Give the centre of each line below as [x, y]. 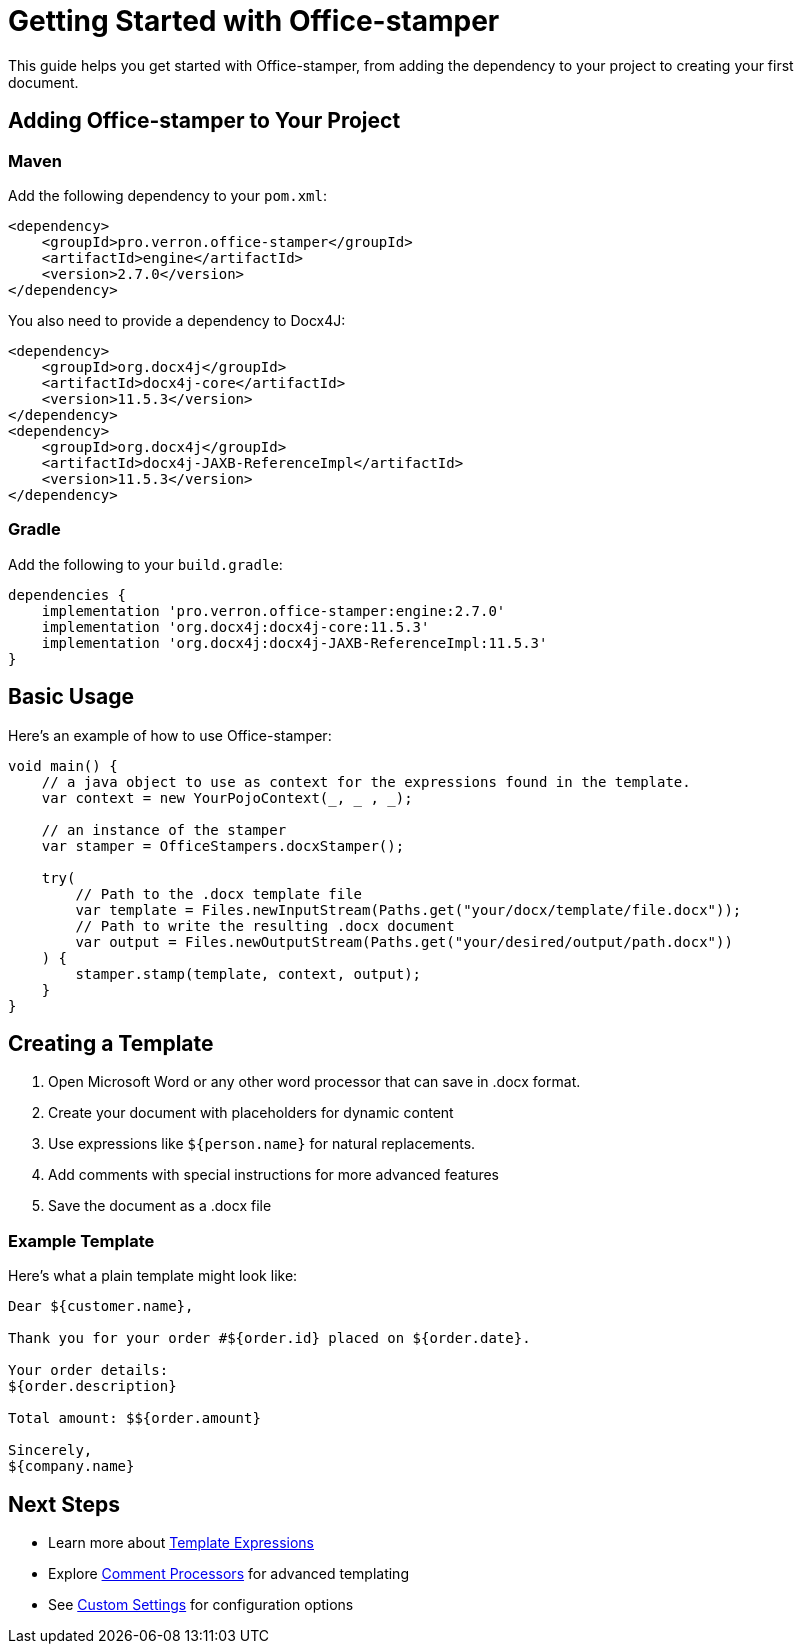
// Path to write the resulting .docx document [265, 925]
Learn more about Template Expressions [181, 1542]
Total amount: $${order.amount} [134, 1418]
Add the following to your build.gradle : [145, 564]
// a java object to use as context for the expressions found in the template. [366, 781]
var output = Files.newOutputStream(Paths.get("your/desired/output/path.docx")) [404, 941]
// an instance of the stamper [164, 829]
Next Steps [64, 1504]
